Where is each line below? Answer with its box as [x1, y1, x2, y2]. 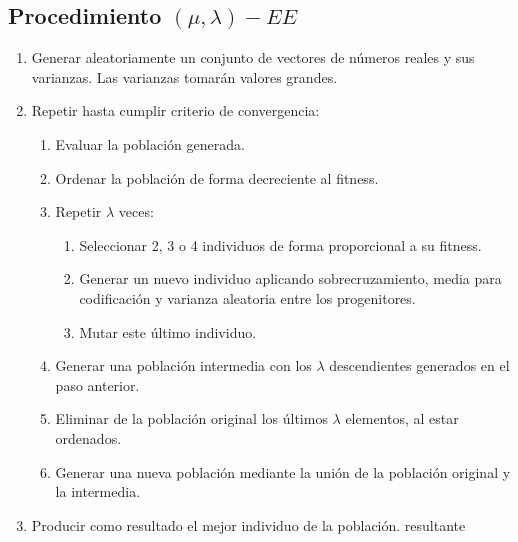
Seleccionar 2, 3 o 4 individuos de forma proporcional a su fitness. [79, 234, 482, 255]
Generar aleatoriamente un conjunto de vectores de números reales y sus [31, 47, 475, 68]
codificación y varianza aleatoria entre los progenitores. [79, 287, 416, 308]
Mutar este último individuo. [79, 321, 257, 342]
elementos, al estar [345, 408, 459, 429]
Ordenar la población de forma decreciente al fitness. [55, 167, 379, 188]
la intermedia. [55, 481, 141, 502]
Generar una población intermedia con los [55, 355, 312, 376]
